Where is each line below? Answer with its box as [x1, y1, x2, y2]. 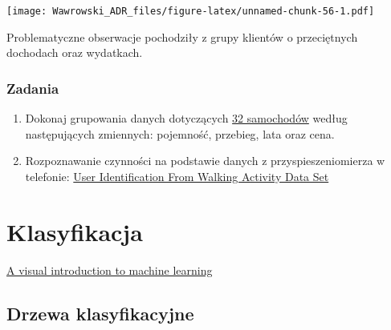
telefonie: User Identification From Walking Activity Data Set [25, 167, 329, 184]
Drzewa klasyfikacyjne [6, 300, 194, 325]
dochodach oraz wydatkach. [6, 44, 143, 61]
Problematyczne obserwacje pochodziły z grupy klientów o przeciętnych [6, 28, 358, 45]
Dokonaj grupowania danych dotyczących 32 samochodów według [25, 110, 348, 127]
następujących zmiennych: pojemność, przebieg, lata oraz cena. [25, 125, 335, 142]
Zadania [6, 78, 59, 98]
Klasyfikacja [6, 215, 143, 247]
